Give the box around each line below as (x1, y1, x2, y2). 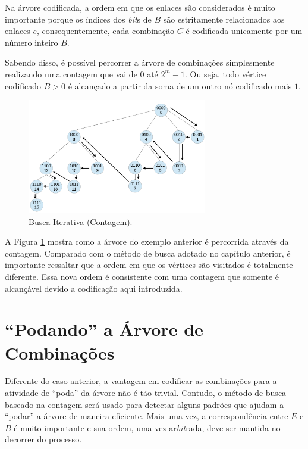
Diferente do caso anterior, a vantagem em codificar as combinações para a (5, 375, 277, 387)
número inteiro (5, 36, 58, 48)
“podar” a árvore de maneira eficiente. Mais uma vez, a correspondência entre (5, 410, 288, 422)
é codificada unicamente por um (186, 24, 303, 37)
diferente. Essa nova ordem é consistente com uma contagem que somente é (5, 270, 279, 282)
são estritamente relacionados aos (163, 13, 285, 25)
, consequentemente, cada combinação (37, 24, 175, 37)
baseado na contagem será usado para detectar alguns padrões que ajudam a (5, 398, 284, 410)
